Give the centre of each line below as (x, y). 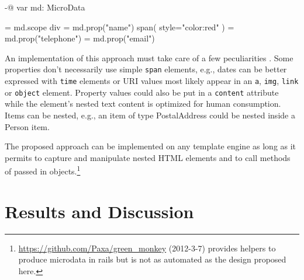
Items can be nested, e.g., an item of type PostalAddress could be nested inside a (150, 115)
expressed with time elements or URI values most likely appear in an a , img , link (152, 81)
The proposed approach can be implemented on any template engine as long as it (151, 146)
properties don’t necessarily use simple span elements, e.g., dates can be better (146, 69)
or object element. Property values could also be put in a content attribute (142, 92)
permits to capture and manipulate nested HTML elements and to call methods (148, 157)
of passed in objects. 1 (43, 170)
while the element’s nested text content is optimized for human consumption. (143, 104)
